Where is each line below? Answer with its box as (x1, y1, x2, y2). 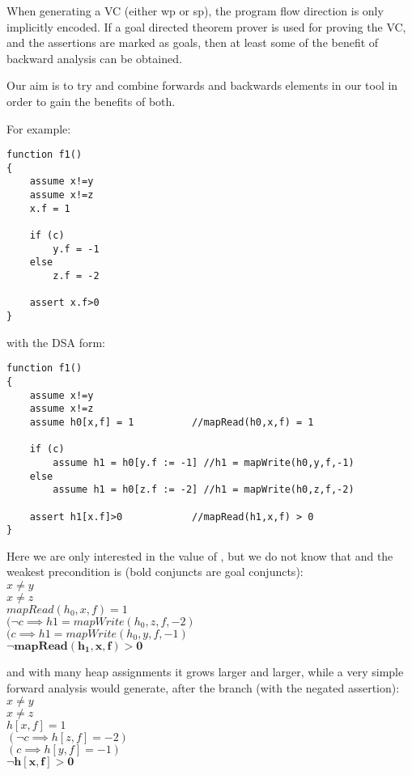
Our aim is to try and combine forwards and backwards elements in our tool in (6, 77, 398, 94)
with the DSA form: (6, 333, 105, 350)
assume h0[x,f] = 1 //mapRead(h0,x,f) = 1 (29, 416, 314, 428)
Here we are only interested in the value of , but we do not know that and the (6, 547, 393, 564)
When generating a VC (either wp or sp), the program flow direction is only (6, 2, 384, 19)
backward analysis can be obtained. (6, 49, 182, 66)
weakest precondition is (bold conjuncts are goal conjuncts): (6, 563, 304, 580)
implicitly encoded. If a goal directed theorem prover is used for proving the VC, (6, 18, 406, 35)
